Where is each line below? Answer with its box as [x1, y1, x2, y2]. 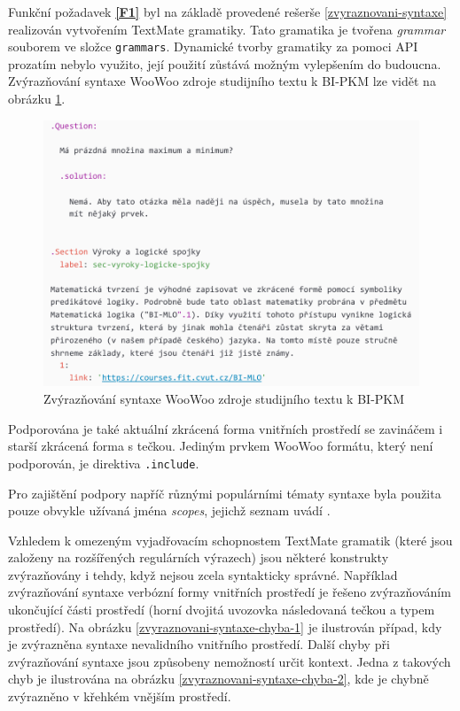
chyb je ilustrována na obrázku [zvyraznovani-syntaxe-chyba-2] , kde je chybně [8, 669, 429, 688]
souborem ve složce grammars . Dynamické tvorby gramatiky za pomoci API [8, 37, 418, 56]
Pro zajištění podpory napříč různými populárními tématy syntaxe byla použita [8, 483, 441, 502]
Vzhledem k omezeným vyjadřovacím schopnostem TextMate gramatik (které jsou [8, 530, 453, 549]
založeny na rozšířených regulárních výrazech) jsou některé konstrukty [8, 548, 389, 567]
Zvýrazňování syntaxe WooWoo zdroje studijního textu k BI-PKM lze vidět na [8, 72, 436, 90]
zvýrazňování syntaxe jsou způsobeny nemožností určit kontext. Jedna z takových [8, 652, 451, 670]
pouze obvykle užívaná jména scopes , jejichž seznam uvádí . [8, 501, 331, 520]
